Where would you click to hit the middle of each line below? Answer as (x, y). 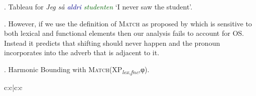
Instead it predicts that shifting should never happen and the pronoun (112, 43)
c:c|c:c (13, 87)
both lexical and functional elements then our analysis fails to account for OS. (124, 33)
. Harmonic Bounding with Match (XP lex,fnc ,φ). (77, 70)
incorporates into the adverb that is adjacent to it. (82, 52)
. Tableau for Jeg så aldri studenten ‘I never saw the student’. (98, 6)
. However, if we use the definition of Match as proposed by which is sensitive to (128, 23)
